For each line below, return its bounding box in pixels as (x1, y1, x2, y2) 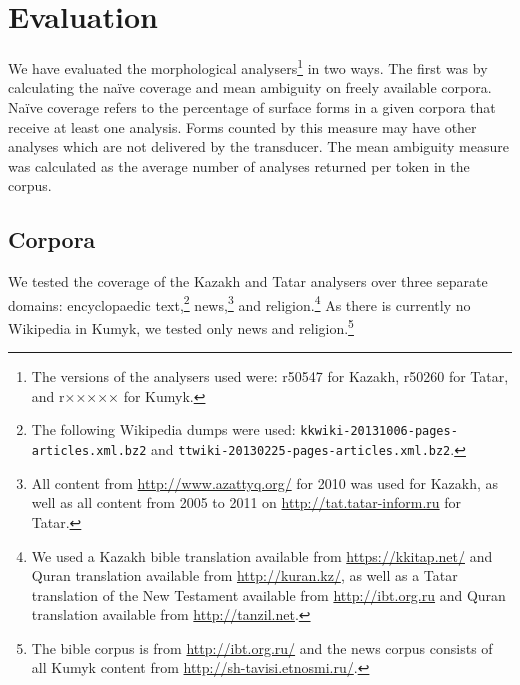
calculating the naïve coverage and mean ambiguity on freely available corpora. (8, 77, 492, 98)
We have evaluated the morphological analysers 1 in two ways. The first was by (8, 55, 488, 78)
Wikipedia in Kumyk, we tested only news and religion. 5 (8, 314, 354, 338)
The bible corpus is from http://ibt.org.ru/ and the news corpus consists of (31, 637, 493, 658)
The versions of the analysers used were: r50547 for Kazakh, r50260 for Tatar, (31, 366, 509, 387)
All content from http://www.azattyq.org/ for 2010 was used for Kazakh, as (31, 472, 499, 493)
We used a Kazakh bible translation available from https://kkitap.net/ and (31, 545, 493, 566)
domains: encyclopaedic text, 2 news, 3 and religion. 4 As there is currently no (8, 291, 471, 315)
